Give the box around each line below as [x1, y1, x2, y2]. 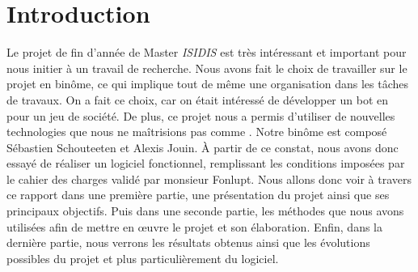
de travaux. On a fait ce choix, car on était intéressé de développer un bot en [6, 91, 389, 108]
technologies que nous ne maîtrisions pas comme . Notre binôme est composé [6, 123, 387, 140]
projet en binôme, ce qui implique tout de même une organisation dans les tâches [6, 75, 408, 92]
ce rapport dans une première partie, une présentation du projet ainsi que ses [6, 186, 390, 203]
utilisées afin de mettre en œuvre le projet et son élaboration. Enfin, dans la [6, 218, 383, 235]
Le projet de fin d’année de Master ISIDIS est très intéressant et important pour [6, 44, 407, 61]
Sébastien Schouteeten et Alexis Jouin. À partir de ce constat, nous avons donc [6, 138, 399, 155]
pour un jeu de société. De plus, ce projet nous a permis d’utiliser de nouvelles [6, 107, 395, 124]
